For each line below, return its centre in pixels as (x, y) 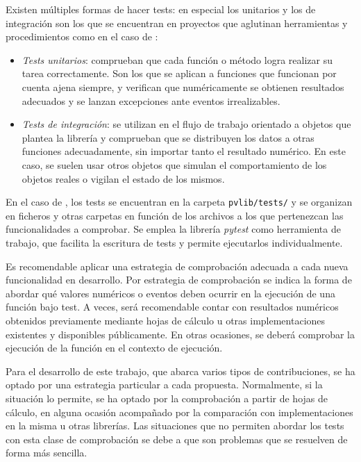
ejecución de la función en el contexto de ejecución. (114, 348)
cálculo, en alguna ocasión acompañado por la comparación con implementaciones (179, 412)
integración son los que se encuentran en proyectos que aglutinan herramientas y (177, 23)
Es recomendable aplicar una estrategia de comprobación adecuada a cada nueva (177, 266)
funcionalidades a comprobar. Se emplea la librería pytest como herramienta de (173, 229)
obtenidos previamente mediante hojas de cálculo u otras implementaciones (166, 320)
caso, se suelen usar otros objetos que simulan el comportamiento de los (174, 164)
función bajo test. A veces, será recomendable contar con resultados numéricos (172, 307)
